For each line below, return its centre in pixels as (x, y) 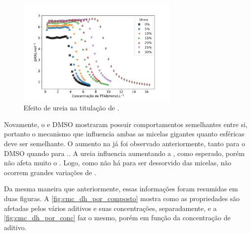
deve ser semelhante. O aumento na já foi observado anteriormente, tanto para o (125, 143)
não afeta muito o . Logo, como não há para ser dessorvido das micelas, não (118, 163)
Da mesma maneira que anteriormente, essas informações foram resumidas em (121, 189)
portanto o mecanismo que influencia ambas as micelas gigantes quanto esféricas (124, 134)
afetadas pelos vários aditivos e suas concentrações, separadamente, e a (110, 208)
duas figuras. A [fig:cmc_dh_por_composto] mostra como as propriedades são (122, 198)
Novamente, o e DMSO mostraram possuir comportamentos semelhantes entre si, (126, 124)
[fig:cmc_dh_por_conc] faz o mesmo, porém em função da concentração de (117, 218)
